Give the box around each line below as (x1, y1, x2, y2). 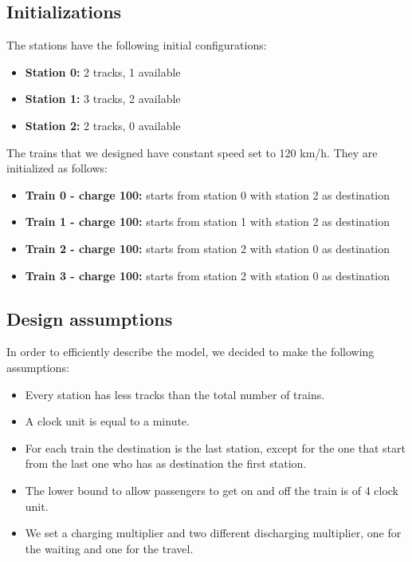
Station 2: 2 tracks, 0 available (25, 117, 181, 133)
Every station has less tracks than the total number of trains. (25, 386, 325, 402)
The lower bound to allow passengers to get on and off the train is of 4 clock (25, 481, 399, 498)
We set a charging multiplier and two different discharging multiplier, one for (25, 524, 402, 541)
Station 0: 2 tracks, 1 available (25, 63, 181, 80)
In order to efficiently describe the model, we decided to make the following (6, 343, 375, 360)
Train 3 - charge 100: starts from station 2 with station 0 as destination (25, 267, 390, 283)
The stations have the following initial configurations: (6, 37, 267, 53)
